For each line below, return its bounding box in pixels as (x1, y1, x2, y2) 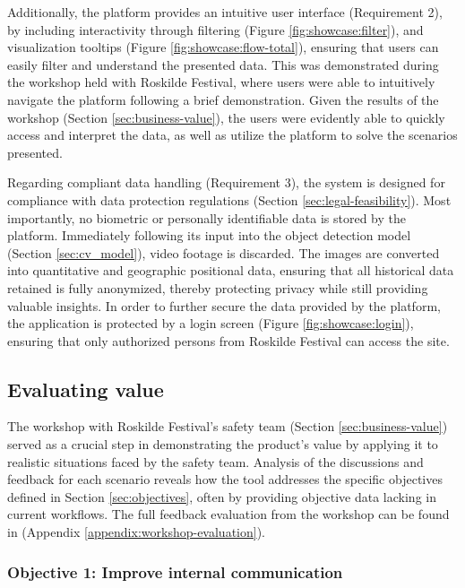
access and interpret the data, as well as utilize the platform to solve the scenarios (7, 125, 458, 144)
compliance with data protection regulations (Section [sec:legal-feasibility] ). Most (7, 190, 452, 209)
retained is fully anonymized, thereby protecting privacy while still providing (7, 278, 428, 297)
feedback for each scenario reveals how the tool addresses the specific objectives (7, 470, 443, 489)
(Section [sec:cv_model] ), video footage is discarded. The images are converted (7, 243, 440, 262)
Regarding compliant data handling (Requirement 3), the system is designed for (7, 173, 445, 192)
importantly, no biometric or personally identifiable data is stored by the (7, 208, 406, 227)
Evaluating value (7, 375, 164, 402)
